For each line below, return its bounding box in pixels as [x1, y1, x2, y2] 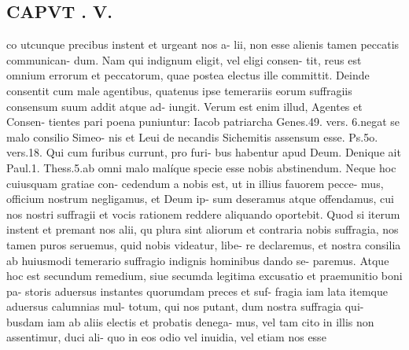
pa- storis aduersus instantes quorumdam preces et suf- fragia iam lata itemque [6, 282, 388, 299]
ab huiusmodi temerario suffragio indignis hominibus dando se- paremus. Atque [6, 252, 389, 268]
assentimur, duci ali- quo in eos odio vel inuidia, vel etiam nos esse [6, 329, 326, 345]
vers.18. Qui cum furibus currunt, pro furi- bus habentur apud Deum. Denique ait [6, 144, 401, 160]
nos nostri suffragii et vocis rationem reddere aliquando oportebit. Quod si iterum [6, 205, 400, 222]
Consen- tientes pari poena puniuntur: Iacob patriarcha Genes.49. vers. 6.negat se [6, 113, 400, 130]
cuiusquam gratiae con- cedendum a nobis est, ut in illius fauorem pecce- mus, [6, 175, 384, 191]
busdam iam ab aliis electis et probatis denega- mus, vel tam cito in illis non [6, 313, 374, 330]
